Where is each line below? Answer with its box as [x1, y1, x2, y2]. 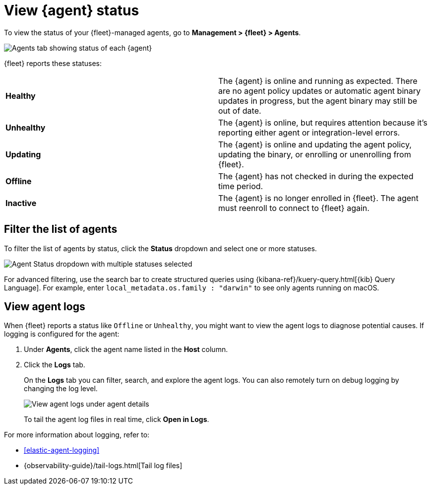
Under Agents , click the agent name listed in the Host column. [24, 345, 228, 354]
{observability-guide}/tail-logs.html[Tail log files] [24, 461, 183, 470]
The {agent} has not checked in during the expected [218, 171, 414, 181]
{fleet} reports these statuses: [4, 59, 102, 68]
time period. [218, 181, 263, 191]
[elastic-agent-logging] [24, 446, 100, 455]
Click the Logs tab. [24, 360, 85, 369]
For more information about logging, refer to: [4, 430, 150, 439]
